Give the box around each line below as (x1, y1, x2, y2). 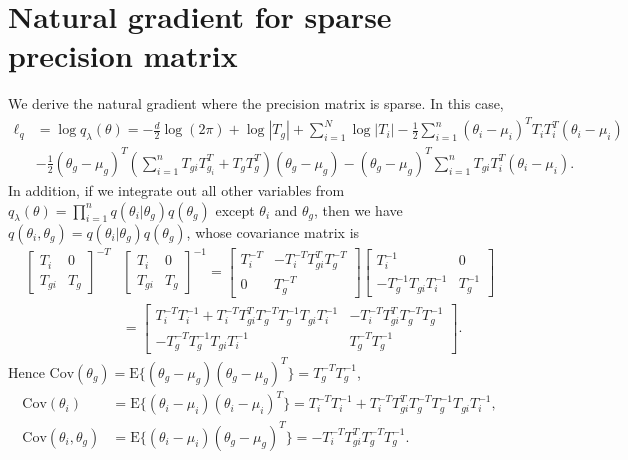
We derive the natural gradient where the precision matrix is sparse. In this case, (8, 93, 504, 114)
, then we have (314, 199, 403, 220)
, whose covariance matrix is (186, 221, 360, 242)
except (215, 199, 255, 220)
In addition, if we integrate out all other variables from (8, 179, 345, 200)
